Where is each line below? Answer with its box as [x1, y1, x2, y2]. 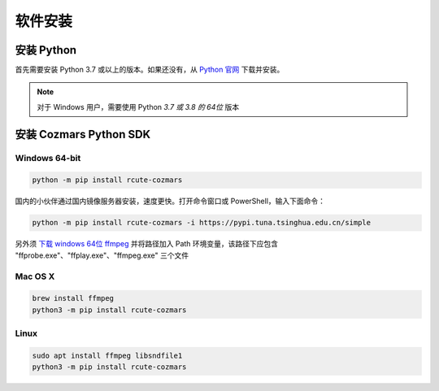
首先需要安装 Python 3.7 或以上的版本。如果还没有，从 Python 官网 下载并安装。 [15, 65, 285, 75]
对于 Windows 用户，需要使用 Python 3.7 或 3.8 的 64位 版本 [37, 102, 240, 111]
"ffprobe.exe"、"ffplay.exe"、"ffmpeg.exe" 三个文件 [15, 250, 189, 260]
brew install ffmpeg [32, 293, 114, 303]
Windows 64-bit [15, 152, 81, 163]
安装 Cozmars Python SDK [15, 127, 151, 141]
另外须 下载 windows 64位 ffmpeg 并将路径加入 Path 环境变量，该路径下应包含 [15, 239, 279, 249]
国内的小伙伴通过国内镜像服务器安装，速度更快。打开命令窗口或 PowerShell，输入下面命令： [15, 196, 325, 206]
